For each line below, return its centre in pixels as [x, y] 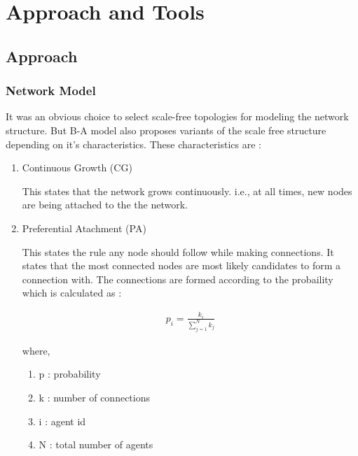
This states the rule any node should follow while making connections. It [178, 251]
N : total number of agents [96, 444]
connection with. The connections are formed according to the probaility [178, 279]
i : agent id [62, 421]
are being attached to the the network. [105, 205]
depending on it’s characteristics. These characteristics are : [134, 144]
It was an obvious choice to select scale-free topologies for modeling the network [177, 116]
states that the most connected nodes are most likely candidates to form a [181, 265]
